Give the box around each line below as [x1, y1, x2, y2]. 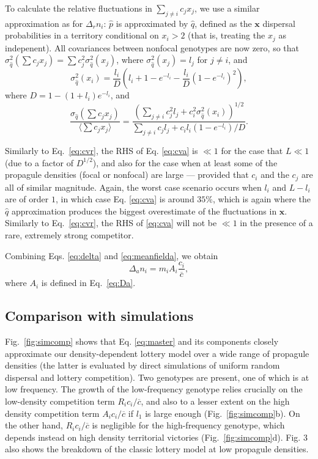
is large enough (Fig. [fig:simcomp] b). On [145, 406, 300, 419]
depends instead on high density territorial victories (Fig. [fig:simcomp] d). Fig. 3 [5, 430, 308, 443]
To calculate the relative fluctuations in [5, 2, 152, 14]
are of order [5, 193, 49, 205]
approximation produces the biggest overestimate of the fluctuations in [11, 204, 277, 217]
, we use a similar [194, 2, 260, 14]
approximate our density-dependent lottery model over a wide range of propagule [5, 347, 309, 359]
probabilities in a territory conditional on [5, 29, 159, 42]
